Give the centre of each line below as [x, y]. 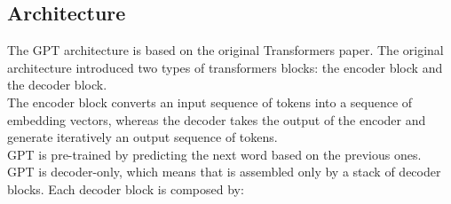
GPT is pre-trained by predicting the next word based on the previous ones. [214, 154]
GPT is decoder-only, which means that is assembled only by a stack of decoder [224, 172]
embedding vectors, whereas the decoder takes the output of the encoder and [217, 119]
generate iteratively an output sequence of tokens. [142, 137]
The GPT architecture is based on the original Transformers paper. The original [225, 50]
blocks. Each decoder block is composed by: [126, 188]
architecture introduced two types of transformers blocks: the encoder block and [225, 67]
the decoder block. [57, 85]
